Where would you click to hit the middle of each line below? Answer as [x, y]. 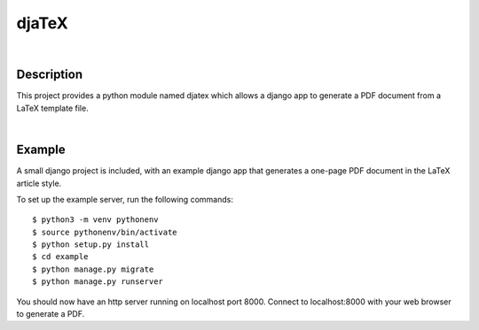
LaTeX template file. [52, 108]
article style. [39, 183]
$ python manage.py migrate [93, 269]
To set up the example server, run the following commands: [125, 199]
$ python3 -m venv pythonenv [95, 220]
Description [50, 75]
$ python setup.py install [91, 245]
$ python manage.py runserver [98, 282]
